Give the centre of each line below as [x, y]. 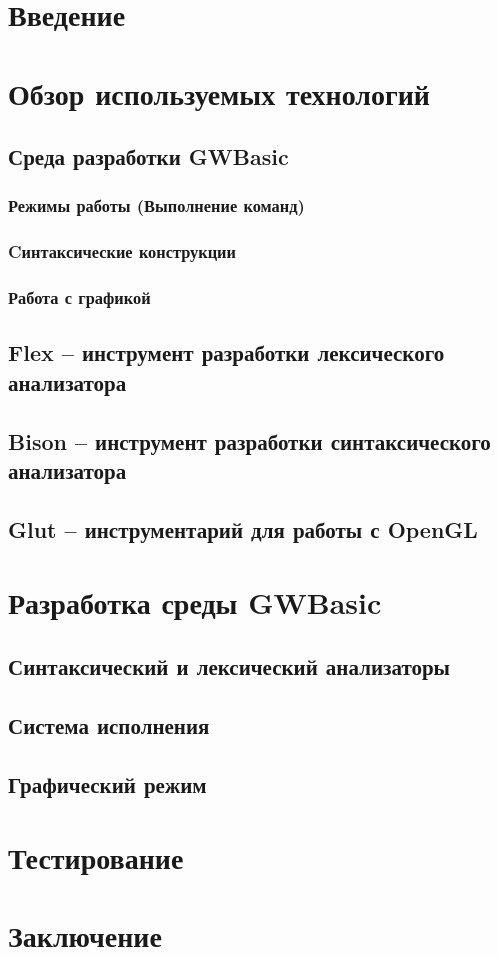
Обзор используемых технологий [219, 92]
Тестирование [96, 857]
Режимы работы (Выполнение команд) [156, 205]
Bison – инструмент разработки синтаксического [249, 440]
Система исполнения [109, 724]
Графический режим [107, 783]
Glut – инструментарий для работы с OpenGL [243, 528]
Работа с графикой [79, 297]
